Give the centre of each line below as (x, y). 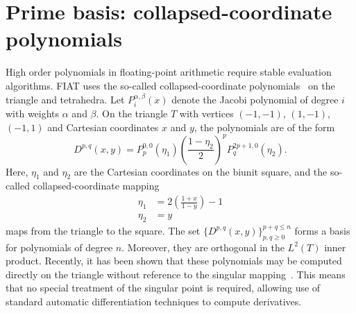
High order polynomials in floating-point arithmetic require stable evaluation (169, 72)
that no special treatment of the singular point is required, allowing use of (163, 288)
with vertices (206, 113)
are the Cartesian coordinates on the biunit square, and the (201, 171)
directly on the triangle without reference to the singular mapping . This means (176, 274)
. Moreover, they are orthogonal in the (203, 247)
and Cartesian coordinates (103, 127)
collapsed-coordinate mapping (96, 186)
